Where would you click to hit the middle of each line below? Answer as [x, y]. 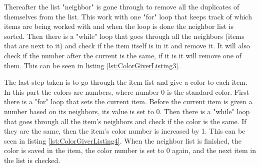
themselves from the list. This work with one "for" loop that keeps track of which [128, 16]
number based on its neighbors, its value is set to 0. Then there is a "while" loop [127, 111]
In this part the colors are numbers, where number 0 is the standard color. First [127, 91]
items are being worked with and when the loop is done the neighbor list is [119, 26]
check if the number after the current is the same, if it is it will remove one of [123, 55]
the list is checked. [32, 160]
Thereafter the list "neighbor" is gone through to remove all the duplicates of [122, 6]
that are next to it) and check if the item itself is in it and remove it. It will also [127, 46]
